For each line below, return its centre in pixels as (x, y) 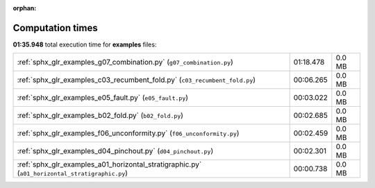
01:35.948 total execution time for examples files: (85, 44)
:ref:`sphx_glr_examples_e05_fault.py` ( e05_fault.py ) (103, 98)
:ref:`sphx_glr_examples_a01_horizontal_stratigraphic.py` (109, 164)
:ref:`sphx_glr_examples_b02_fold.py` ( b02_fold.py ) (100, 116)
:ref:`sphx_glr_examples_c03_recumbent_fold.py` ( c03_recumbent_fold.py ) (136, 80)
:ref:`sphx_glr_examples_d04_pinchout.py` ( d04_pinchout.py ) (115, 151)
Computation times (55, 28)
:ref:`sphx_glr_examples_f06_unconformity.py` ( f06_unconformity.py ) (128, 133)
